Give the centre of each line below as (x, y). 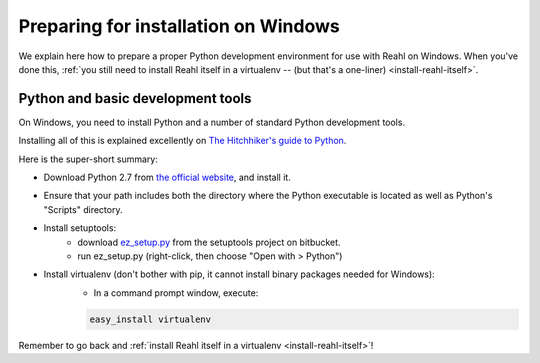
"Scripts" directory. (83, 209)
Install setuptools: (80, 228)
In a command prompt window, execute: (176, 292)
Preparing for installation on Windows (179, 26)
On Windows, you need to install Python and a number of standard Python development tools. (211, 122)
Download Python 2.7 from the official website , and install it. (167, 177)
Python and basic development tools (135, 98)
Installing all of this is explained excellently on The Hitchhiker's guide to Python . (182, 141)
